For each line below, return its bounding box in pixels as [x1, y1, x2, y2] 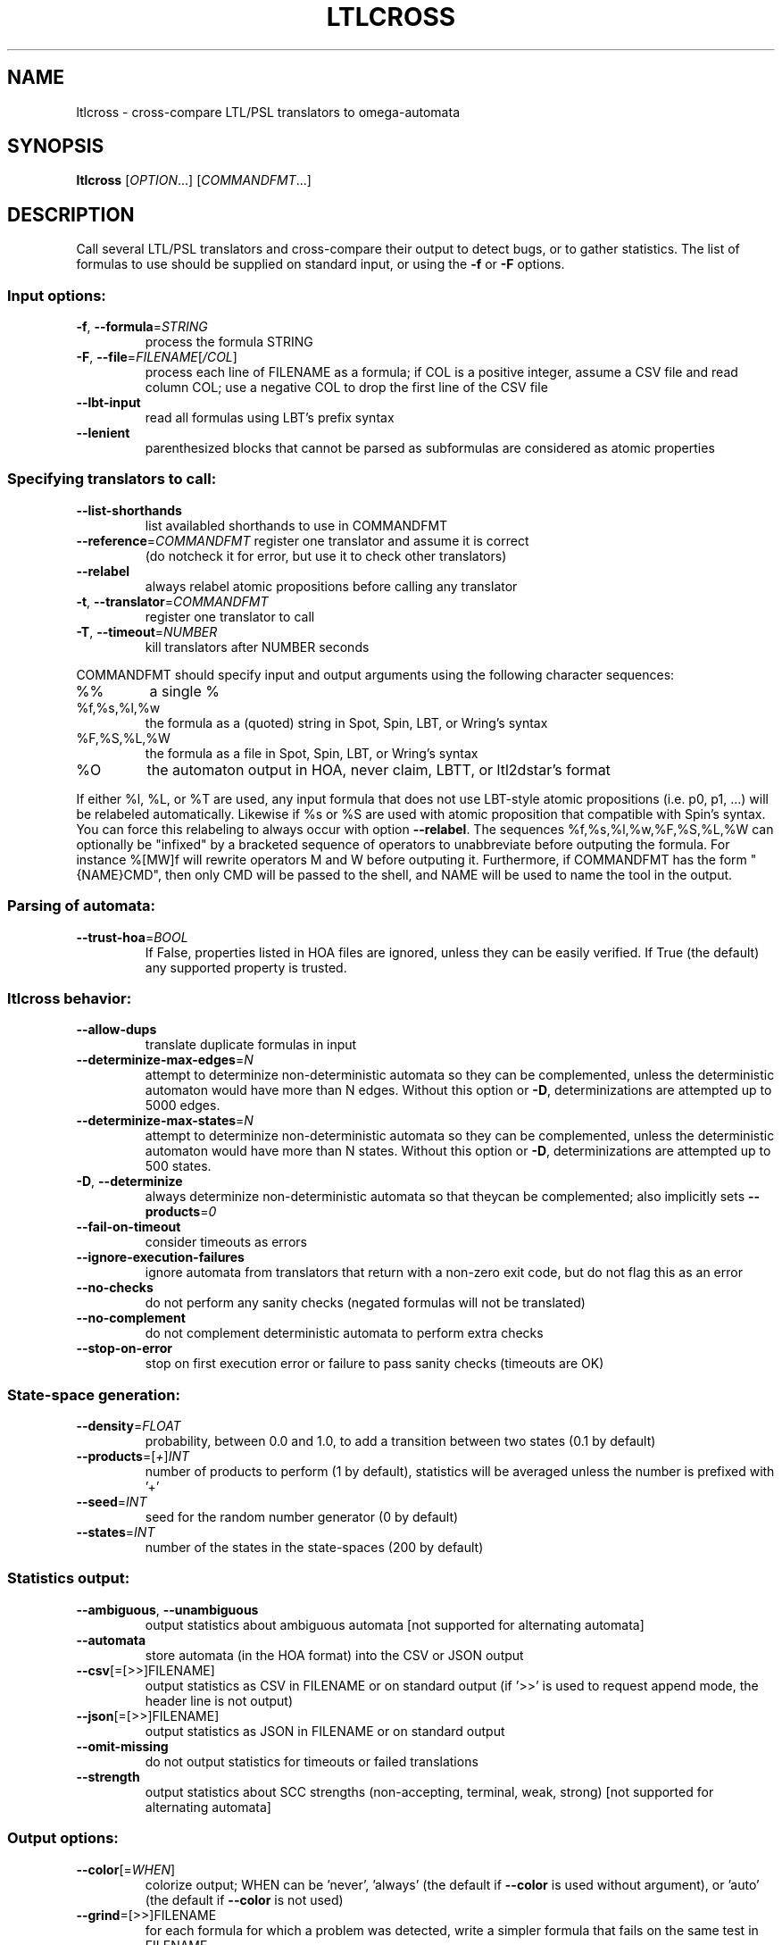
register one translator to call [145, 608, 315, 624]
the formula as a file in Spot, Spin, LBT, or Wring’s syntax [145, 745, 478, 761]
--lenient [76, 425, 130, 441]
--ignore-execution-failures [76, 1249, 245, 1265]
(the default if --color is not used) [145, 1891, 344, 1907]
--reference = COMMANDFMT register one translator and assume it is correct [76, 532, 529, 548]
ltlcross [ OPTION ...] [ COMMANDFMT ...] [76, 172, 312, 188]
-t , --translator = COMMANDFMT [76, 593, 269, 609]
